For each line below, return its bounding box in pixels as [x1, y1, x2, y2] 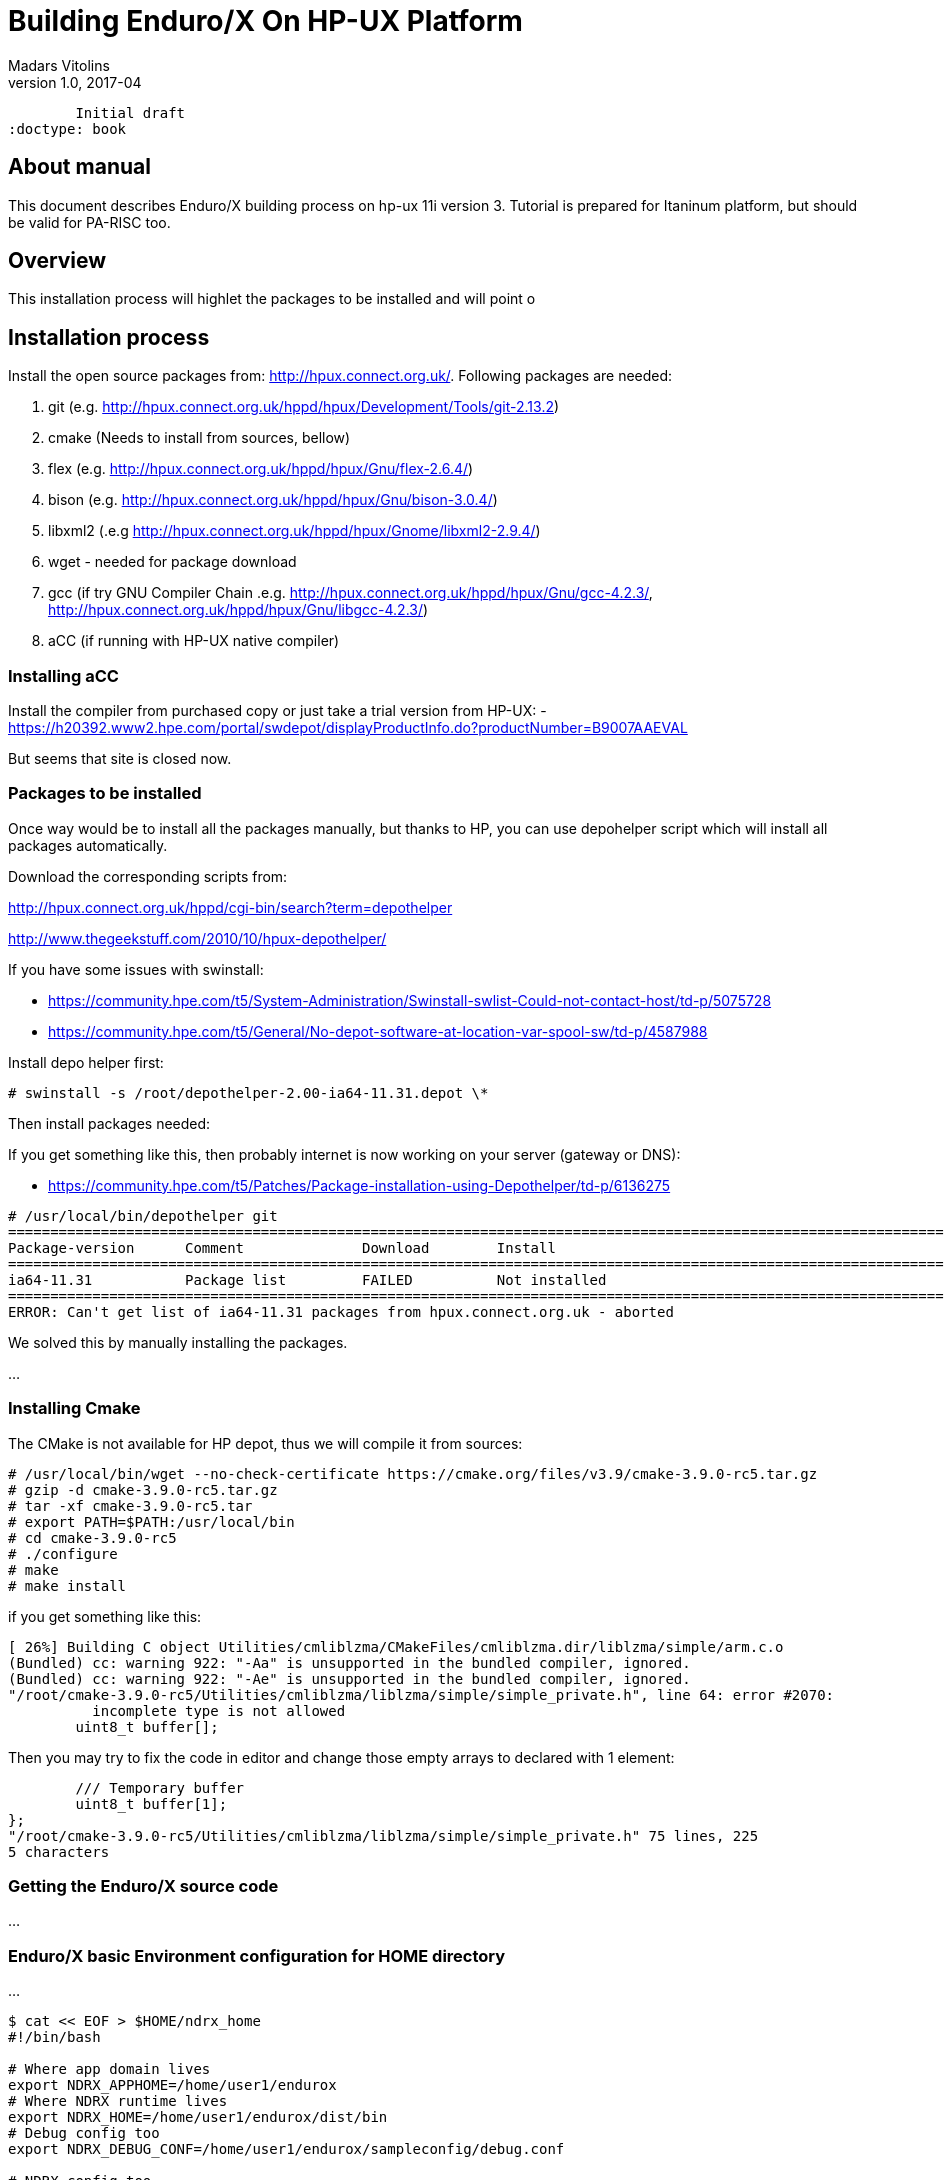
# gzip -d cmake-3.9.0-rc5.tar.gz [8, 1481, 278, 1498]
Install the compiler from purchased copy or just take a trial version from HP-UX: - [8, 702, 547, 720]
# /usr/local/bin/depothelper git [8, 1207, 278, 1224]
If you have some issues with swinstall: [8, 960, 264, 978]
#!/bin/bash [8, 2029, 101, 2046]
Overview [8, 248, 107, 274]
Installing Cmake [8, 1398, 141, 1419]
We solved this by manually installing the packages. [8, 1333, 348, 1351]
